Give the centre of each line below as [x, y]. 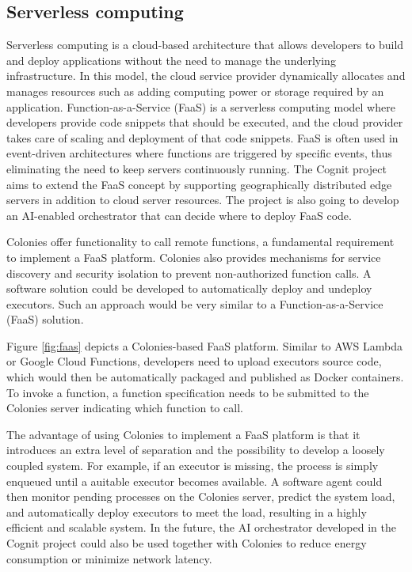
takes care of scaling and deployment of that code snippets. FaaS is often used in [202, 137]
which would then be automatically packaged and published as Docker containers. [205, 377]
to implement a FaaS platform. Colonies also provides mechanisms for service [194, 257]
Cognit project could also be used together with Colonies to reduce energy [187, 543]
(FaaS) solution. [45, 319]
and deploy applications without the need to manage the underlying [171, 60]
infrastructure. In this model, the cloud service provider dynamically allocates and [206, 76]
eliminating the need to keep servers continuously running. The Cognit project [196, 168]
